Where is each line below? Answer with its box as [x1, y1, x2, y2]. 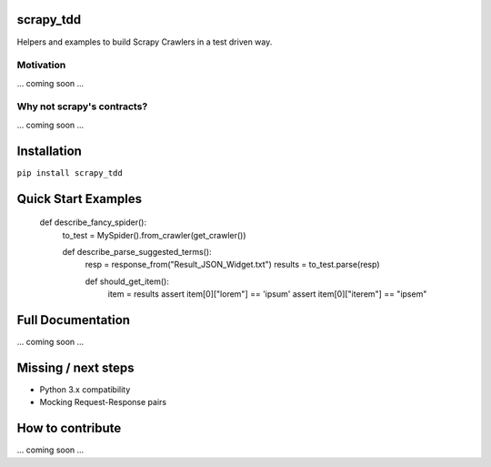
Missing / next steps [16, 360, 135, 375]
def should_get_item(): [85, 276, 170, 287]
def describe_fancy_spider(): [39, 217, 147, 228]
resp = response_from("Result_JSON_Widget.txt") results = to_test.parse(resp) [85, 259, 381, 270]
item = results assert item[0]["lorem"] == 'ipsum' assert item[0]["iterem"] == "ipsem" [107, 289, 427, 299]
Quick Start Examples [16, 191, 143, 207]
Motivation [16, 59, 66, 72]
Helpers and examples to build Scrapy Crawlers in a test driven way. [16, 36, 273, 47]
